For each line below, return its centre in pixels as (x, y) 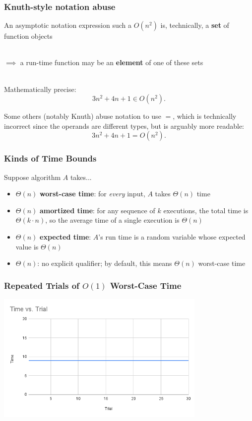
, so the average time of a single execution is (112, 220)
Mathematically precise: (40, 89)
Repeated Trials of (42, 285)
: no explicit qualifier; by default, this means (105, 263)
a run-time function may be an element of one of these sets (112, 62)
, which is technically (205, 116)
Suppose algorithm (32, 177)
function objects (28, 36)
